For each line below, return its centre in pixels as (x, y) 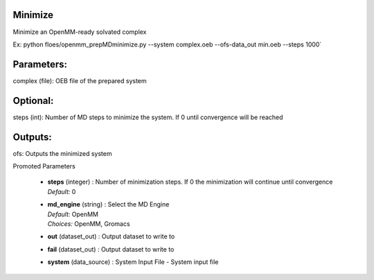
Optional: (33, 100)
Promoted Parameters (44, 166)
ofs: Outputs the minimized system (62, 153)
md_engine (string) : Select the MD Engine (108, 204)
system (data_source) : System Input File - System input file (133, 262)
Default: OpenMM (73, 214)
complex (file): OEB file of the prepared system (80, 80)
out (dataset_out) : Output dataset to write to (111, 236)
